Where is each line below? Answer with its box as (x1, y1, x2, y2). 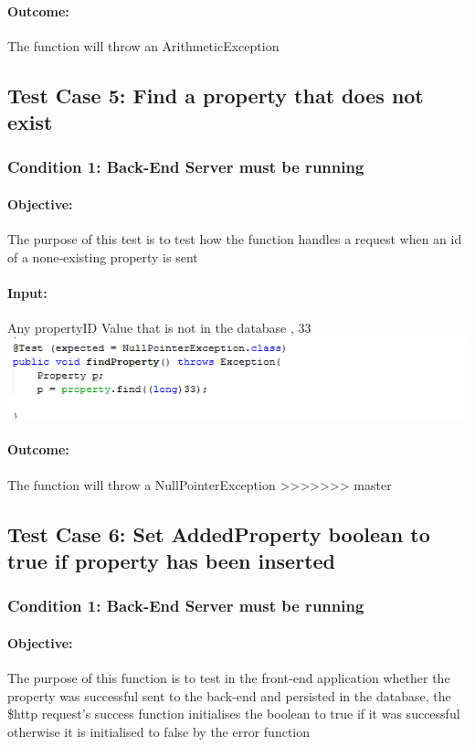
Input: (7, 283, 47, 302)
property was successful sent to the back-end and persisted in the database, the (7, 686, 451, 705)
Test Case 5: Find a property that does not (7, 80, 424, 109)
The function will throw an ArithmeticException (7, 36, 280, 55)
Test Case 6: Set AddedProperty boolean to (7, 519, 430, 548)
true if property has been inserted (7, 546, 336, 574)
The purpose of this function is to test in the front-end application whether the (7, 668, 450, 687)
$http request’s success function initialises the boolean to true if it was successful (7, 704, 460, 723)
